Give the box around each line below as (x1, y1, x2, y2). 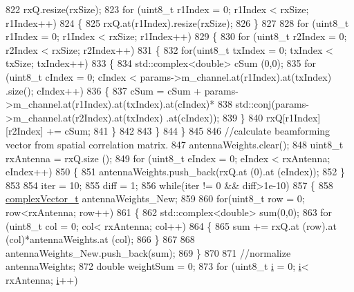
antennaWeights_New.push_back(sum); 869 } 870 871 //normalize (6, 245, 291, 260)
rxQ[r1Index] (265, 110, 321, 124)
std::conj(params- (235, 97, 309, 111)
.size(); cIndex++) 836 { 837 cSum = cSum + (6, 83, 202, 97)
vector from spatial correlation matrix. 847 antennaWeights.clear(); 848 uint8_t (6, 137, 344, 151)
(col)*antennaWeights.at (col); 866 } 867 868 (6, 232, 195, 246)
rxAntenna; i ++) (6, 272, 78, 286)
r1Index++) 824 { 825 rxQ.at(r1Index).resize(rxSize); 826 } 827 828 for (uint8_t (6, 15, 349, 30)
